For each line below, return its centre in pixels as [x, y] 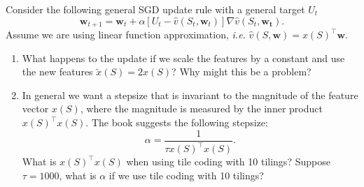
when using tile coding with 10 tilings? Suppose [228, 162]
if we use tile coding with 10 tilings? [186, 175]
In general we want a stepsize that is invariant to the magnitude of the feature [190, 95]
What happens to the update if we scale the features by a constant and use [183, 58]
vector [35, 109]
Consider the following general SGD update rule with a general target [155, 9]
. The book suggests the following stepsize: [177, 122]
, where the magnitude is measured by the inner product [201, 109]
